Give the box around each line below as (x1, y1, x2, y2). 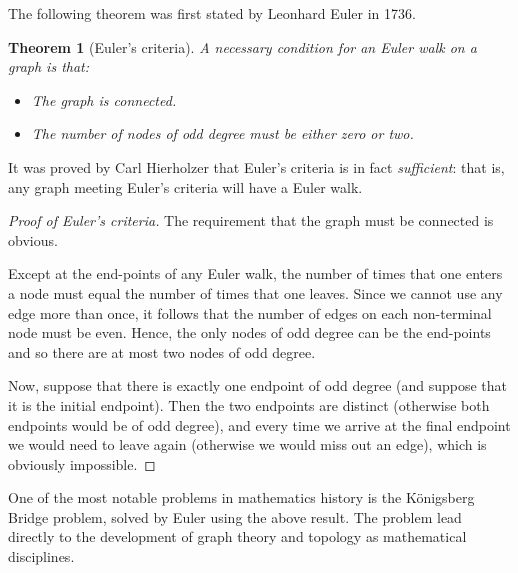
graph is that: (8, 56, 90, 77)
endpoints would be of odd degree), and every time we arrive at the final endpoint (8, 414, 511, 435)
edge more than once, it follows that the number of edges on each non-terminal (8, 302, 492, 323)
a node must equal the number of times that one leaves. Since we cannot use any (8, 282, 503, 303)
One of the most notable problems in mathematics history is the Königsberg (8, 487, 475, 508)
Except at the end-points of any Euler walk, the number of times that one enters (8, 263, 503, 284)
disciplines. (8, 546, 75, 567)
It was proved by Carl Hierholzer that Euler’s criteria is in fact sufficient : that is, (8, 156, 505, 177)
